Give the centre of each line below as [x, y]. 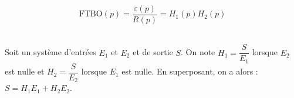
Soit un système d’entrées [50, 52]
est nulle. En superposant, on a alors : [190, 71]
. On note [198, 52]
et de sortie [153, 52]
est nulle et [25, 71]
